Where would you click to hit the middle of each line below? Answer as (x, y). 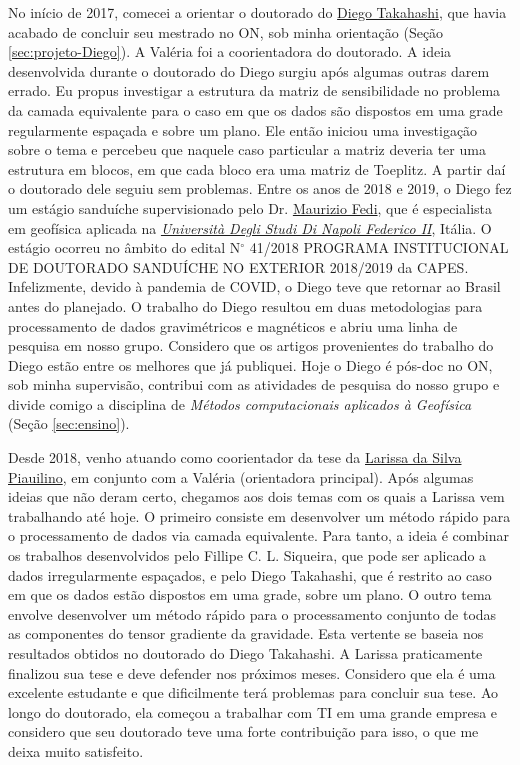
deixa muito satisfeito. (76, 750)
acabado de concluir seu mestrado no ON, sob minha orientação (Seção (226, 31)
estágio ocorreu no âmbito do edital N (124, 247)
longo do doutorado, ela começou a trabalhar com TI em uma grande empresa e (253, 711)
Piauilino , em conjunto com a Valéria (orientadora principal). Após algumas (241, 476)
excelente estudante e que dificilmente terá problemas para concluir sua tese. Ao (253, 692)
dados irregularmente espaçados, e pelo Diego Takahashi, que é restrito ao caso (250, 574)
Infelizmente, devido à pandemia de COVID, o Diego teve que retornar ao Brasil (254, 286)
